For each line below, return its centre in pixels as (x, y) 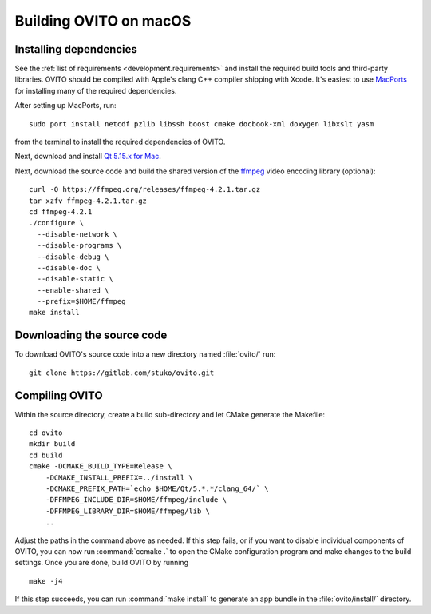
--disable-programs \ (79, 245)
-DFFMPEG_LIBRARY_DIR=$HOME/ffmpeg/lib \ (128, 511)
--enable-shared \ (73, 290)
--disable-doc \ (69, 267)
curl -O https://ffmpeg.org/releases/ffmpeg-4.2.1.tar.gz (145, 189)
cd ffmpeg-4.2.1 (61, 211)
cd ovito (46, 433)
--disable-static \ (75, 279)
